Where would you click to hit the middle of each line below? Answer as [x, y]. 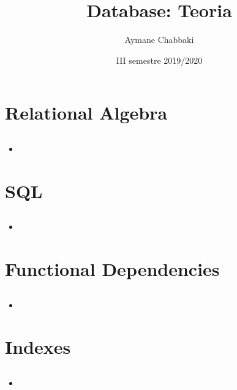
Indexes [38, 347]
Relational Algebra [86, 113]
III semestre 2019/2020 [159, 60]
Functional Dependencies [112, 269]
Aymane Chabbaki [159, 40]
